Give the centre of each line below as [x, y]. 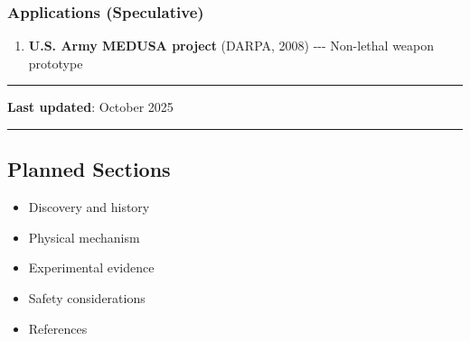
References [58, 328]
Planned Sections [89, 169]
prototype [56, 63]
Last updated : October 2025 [90, 107]
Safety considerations [87, 297]
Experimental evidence [91, 267]
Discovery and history [89, 207]
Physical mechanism [84, 237]
